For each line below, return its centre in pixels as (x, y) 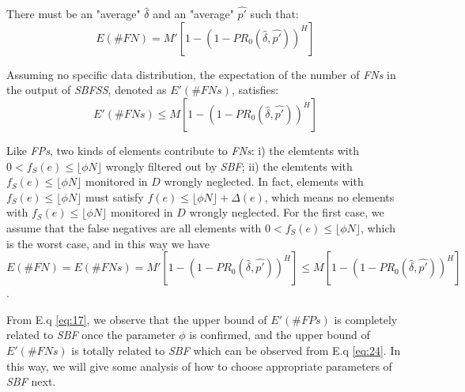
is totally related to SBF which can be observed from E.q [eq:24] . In (236, 350)
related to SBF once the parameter (91, 335)
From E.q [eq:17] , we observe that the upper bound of (137, 319)
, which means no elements (329, 196)
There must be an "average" (74, 14)
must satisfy (115, 196)
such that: (274, 14)
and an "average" (193, 14)
